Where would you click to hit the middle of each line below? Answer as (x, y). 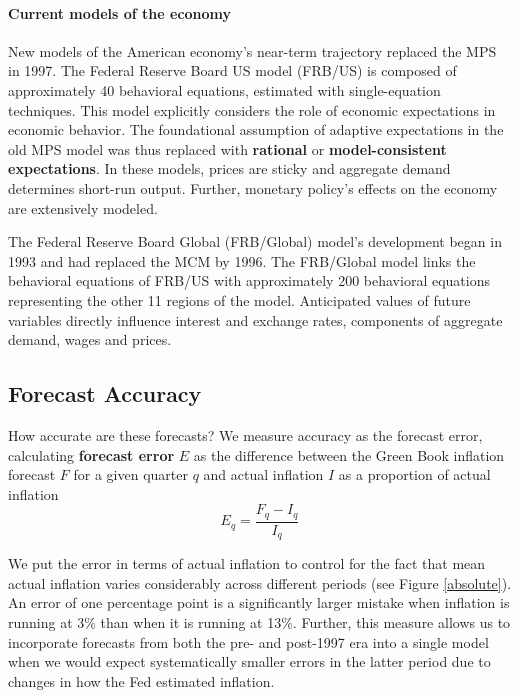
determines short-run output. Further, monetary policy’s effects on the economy (253, 187)
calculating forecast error (91, 454)
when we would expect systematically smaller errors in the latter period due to (249, 661)
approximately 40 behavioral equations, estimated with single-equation (224, 89)
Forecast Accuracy (105, 393)
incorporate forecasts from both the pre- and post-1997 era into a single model (248, 641)
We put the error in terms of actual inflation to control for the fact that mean (247, 563)
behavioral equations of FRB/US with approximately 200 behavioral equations (249, 280)
